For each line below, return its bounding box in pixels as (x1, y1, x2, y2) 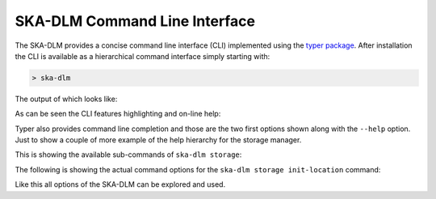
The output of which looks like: (15, 94, 118, 104)
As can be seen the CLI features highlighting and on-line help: (15, 109, 221, 119)
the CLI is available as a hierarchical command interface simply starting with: (15, 51, 270, 61)
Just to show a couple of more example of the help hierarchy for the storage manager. (15, 135, 302, 145)
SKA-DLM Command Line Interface (15, 12, 256, 30)
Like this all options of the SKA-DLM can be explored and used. (15, 180, 226, 189)
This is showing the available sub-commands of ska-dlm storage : (15, 150, 242, 159)
